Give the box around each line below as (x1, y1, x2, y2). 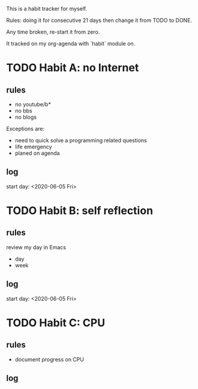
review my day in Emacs (6, 243, 66, 251)
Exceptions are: (6, 125, 45, 132)
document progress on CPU (14, 355, 84, 363)
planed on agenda (14, 149, 60, 157)
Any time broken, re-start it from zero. (6, 28, 100, 35)
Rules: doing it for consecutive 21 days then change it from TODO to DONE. (6, 17, 193, 23)
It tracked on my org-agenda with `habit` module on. (6, 40, 136, 47)
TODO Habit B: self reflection (6, 204, 154, 217)
